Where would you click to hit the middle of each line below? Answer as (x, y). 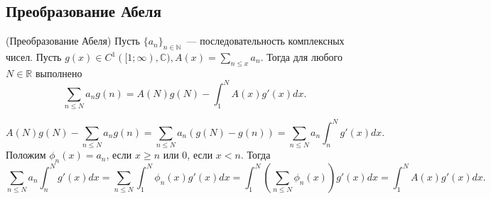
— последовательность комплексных (265, 41)
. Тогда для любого (301, 57)
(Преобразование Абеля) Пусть (73, 41)
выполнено (59, 73)
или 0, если (188, 155)
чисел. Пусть (34, 57)
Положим (26, 155)
